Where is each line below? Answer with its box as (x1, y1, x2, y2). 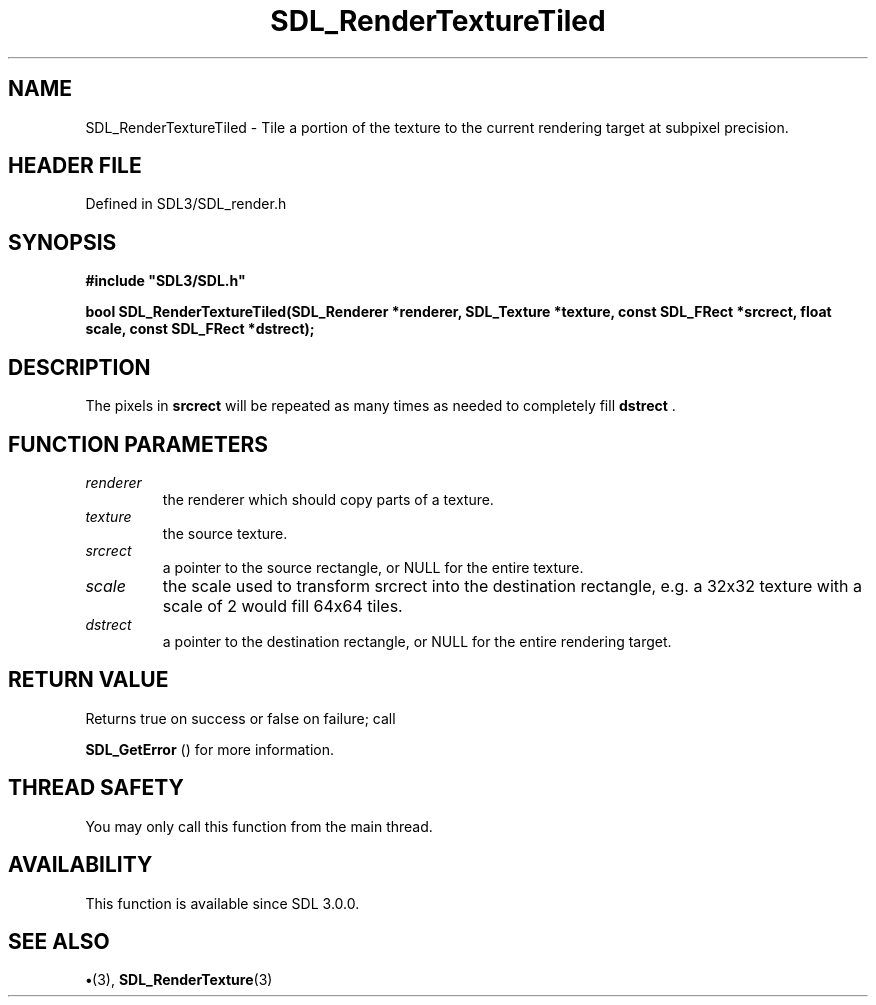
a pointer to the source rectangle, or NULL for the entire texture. (162, 558, 584, 576)
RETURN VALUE (8, 667, 169, 693)
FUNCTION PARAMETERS (8, 431, 268, 457)
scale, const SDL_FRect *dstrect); (85, 320, 315, 338)
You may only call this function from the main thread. (85, 817, 433, 835)
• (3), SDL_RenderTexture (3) (85, 971, 273, 989)
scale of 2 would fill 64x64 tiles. (162, 595, 403, 616)
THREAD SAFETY (8, 775, 184, 801)
